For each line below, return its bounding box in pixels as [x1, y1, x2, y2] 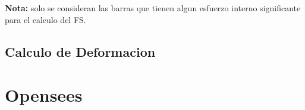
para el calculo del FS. [5, 13, 86, 25]
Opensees [5, 83, 83, 107]
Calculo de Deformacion [5, 42, 156, 60]
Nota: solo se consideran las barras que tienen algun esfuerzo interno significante [5, 2, 301, 14]
